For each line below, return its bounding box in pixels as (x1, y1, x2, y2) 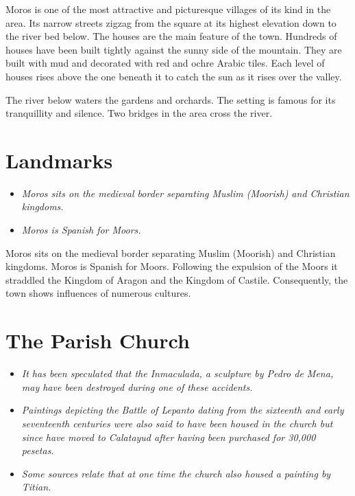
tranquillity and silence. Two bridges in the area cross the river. (5, 106, 273, 120)
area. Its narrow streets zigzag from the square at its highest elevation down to (5, 15, 336, 30)
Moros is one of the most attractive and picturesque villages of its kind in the (5, 2, 331, 16)
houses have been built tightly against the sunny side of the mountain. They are (5, 42, 342, 56)
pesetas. (21, 443, 54, 458)
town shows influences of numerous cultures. (5, 286, 191, 300)
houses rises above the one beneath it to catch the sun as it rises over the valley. (5, 69, 342, 83)
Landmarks (5, 146, 113, 174)
